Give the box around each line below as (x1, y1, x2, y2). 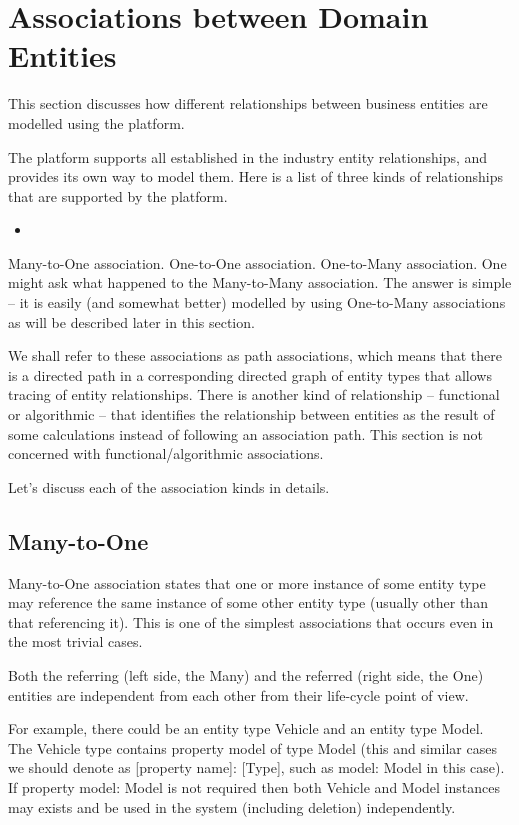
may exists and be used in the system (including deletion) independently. (8, 796, 456, 817)
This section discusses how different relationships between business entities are (8, 93, 488, 114)
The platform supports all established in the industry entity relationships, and (8, 146, 488, 167)
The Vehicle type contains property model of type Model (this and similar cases (8, 737, 497, 758)
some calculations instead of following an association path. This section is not (8, 423, 484, 444)
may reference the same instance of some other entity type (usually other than (8, 592, 488, 613)
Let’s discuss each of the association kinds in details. (8, 476, 330, 497)
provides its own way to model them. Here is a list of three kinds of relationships (8, 166, 503, 187)
